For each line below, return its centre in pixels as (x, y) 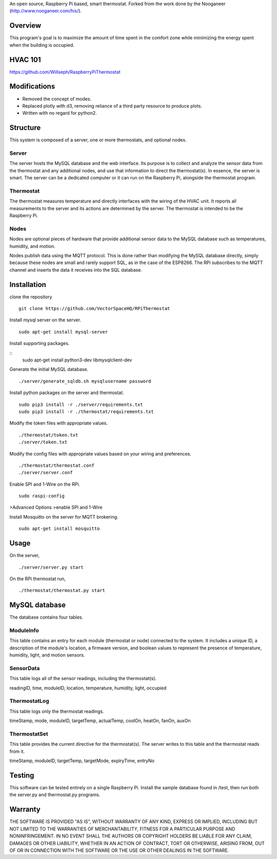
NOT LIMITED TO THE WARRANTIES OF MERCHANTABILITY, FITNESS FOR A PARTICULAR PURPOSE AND (122, 829)
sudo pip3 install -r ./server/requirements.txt (81, 404)
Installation (28, 284)
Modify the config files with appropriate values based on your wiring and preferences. (101, 454)
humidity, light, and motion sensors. (47, 655)
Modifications (32, 86)
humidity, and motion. (33, 246)
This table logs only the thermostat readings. (57, 711)
